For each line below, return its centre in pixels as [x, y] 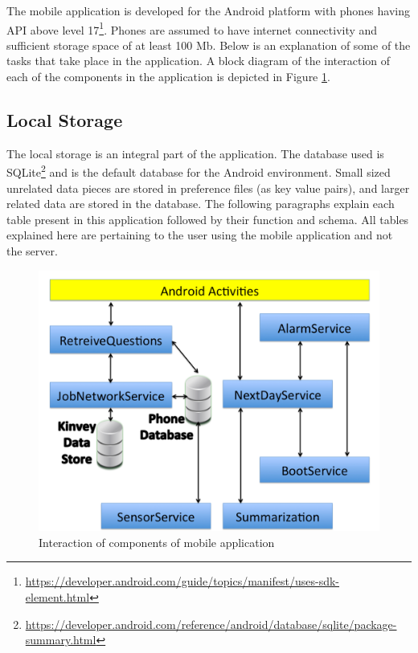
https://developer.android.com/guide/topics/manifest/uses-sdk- [182, 581]
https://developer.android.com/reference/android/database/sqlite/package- [211, 624]
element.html [57, 597]
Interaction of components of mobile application [157, 542]
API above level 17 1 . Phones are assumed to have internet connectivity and [192, 28]
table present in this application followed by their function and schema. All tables [208, 219]
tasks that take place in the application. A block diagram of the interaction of [199, 61]
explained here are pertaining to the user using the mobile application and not [200, 235]
